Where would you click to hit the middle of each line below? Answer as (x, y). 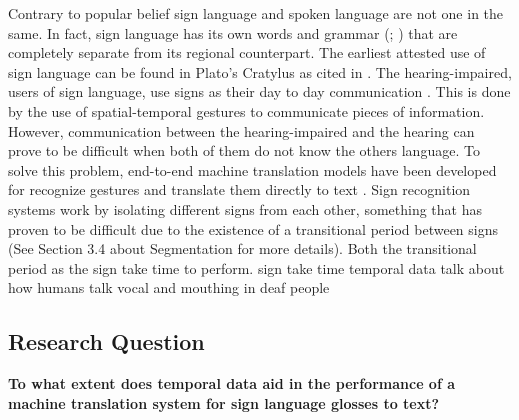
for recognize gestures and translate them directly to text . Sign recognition (239, 189)
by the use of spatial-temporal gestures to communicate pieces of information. (246, 110)
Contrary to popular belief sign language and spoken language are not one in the (256, 13)
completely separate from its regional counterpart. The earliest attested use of (247, 52)
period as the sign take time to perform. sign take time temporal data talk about (256, 267)
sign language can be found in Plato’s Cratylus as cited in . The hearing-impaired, (260, 71)
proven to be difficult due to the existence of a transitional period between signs (253, 228)
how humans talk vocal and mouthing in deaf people (169, 287)
